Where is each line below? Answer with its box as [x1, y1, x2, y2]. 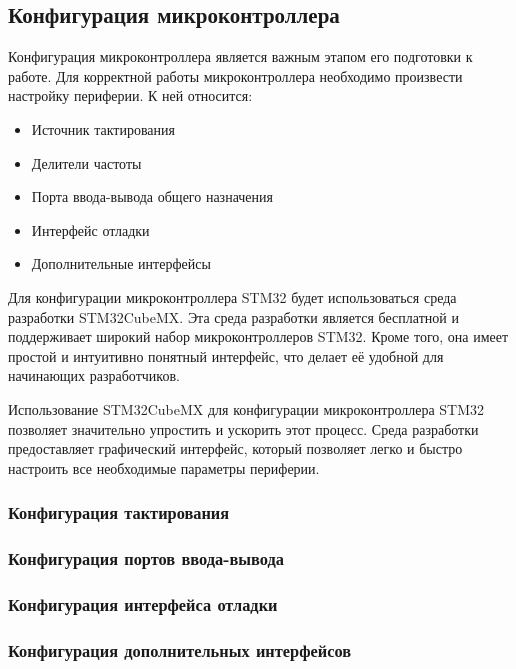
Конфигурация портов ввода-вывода [8, 546, 284, 571]
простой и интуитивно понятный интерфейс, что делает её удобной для [8, 345, 444, 366]
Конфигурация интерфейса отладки [8, 591, 278, 616]
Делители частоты [31, 152, 142, 173]
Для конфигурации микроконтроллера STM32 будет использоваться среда [8, 286, 457, 307]
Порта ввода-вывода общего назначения [31, 186, 273, 207]
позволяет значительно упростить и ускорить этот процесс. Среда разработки [8, 418, 479, 439]
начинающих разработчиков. [8, 365, 180, 386]
